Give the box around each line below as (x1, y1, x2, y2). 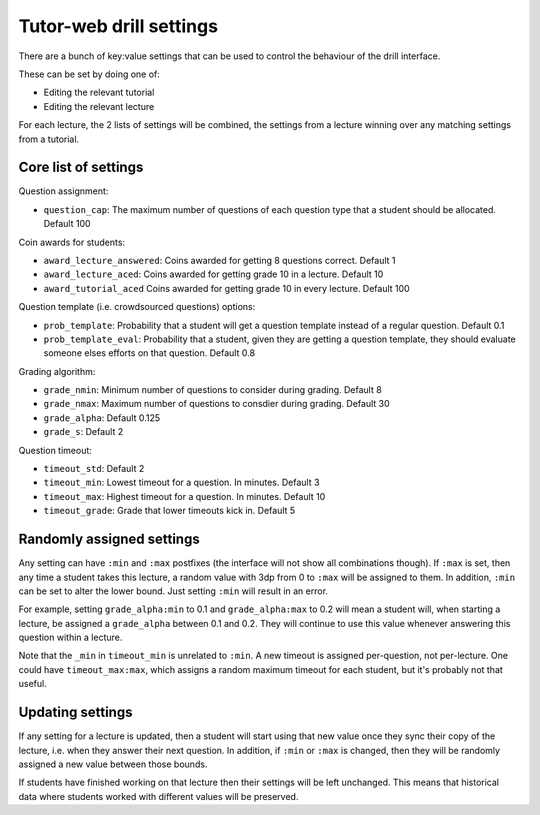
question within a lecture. (18, 631, 123, 644)
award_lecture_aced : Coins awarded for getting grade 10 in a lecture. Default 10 (43, 268, 384, 280)
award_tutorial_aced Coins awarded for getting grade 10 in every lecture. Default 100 (43, 282, 410, 294)
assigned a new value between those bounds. (18, 758, 208, 770)
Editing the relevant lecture (43, 100, 155, 112)
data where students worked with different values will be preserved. (18, 790, 299, 802)
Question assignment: (18, 185, 109, 197)
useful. (18, 678, 47, 690)
